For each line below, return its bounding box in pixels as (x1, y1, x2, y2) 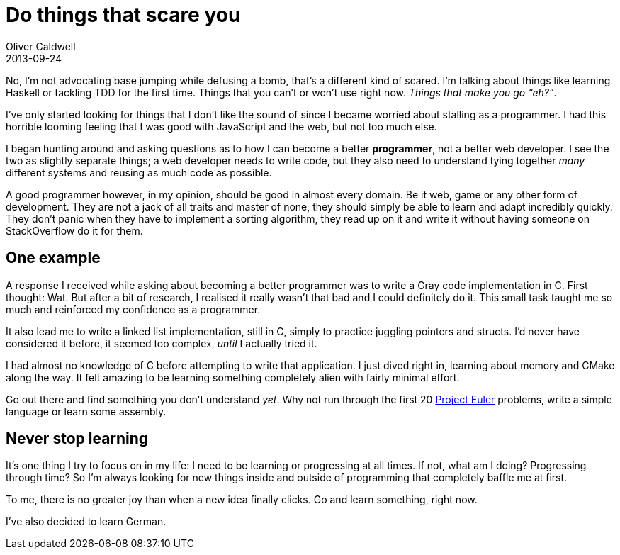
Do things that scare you (6, 3, 241, 27)
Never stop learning (6, 430, 149, 448)
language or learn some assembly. (6, 405, 167, 417)
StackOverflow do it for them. (6, 224, 143, 237)
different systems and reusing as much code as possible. (6, 166, 272, 179)
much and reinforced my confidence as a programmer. (6, 303, 261, 315)
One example (6, 249, 101, 267)
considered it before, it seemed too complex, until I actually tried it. (6, 337, 317, 349)
